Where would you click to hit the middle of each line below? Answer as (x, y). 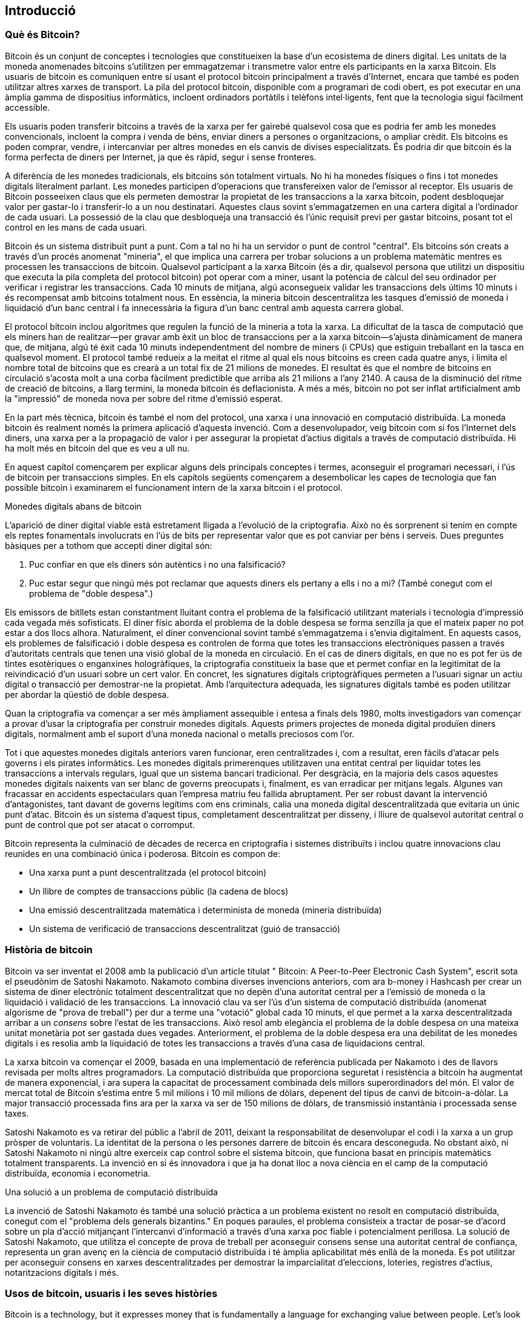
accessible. (28, 107)
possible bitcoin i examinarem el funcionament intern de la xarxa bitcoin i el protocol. (174, 487)
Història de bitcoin (49, 950)
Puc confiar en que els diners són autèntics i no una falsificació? (157, 564)
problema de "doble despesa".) (91, 593)
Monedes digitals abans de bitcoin (73, 506)
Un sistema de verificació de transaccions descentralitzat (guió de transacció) (185, 928)
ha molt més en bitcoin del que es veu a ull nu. (97, 448)
